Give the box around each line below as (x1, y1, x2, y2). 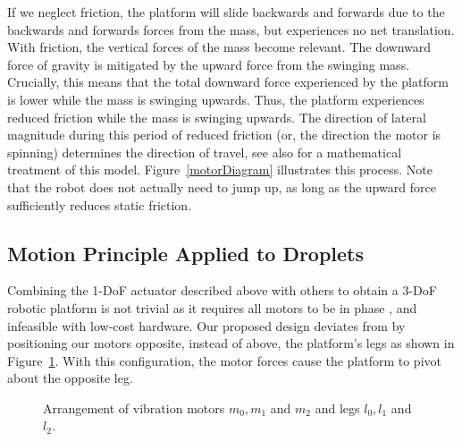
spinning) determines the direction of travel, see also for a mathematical (7, 142, 402, 161)
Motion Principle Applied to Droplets (7, 239, 365, 267)
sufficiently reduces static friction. (7, 195, 192, 214)
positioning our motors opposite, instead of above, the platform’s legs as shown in (7, 334, 455, 352)
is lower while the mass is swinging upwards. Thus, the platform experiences (7, 89, 424, 108)
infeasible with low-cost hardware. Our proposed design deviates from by (7, 316, 406, 335)
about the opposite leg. (7, 369, 133, 387)
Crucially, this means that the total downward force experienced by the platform (7, 72, 449, 91)
